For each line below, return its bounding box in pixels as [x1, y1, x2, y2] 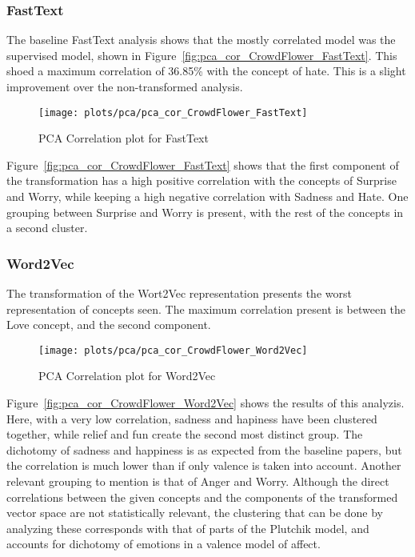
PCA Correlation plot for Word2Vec [38, 367, 216, 384]
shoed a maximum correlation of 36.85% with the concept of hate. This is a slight [6, 62, 406, 79]
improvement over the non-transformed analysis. [6, 78, 243, 94]
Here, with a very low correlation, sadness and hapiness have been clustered [6, 410, 377, 427]
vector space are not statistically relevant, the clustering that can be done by [6, 504, 383, 521]
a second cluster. [6, 219, 88, 236]
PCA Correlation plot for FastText [38, 130, 209, 146]
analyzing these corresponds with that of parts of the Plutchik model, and [6, 519, 369, 536]
